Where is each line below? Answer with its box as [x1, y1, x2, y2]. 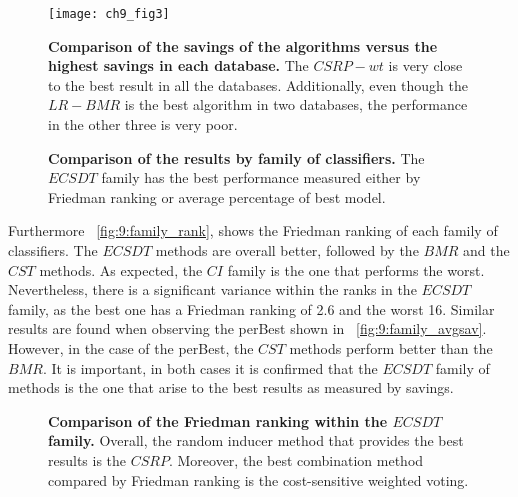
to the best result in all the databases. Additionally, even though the [48, 74, 468, 95]
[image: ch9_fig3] [48, 7, 170, 21]
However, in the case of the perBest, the [8, 337, 254, 358]
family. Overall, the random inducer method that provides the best [48, 430, 464, 451]
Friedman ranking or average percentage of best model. [48, 186, 386, 207]
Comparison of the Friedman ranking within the [48, 410, 388, 431]
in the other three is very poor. [48, 114, 238, 135]
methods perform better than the [289, 337, 493, 358]
